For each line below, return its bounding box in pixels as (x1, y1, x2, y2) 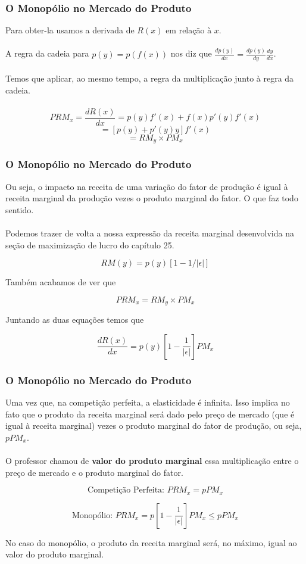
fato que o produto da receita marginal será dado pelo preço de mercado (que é (5, 407, 295, 420)
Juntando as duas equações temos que (5, 313, 144, 326)
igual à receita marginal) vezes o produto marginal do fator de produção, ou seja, (5, 419, 302, 432)
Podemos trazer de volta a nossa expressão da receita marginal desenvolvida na (5, 227, 294, 239)
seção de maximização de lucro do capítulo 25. (5, 238, 174, 251)
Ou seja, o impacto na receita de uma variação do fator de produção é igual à (5, 180, 288, 192)
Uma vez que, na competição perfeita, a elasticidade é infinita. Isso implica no (5, 396, 290, 409)
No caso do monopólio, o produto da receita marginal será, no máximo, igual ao (5, 536, 297, 549)
